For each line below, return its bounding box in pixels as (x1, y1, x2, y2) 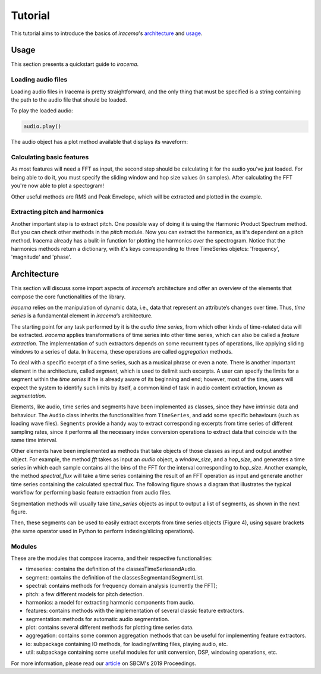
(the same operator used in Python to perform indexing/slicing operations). (11, 527, 195, 534)
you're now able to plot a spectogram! (11, 182, 104, 190)
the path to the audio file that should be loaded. (11, 96, 127, 103)
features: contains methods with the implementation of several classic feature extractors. (26, 607, 244, 615)
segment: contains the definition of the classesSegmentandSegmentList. (26, 574, 204, 581)
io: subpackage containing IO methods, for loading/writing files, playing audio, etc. (26, 640, 228, 647)
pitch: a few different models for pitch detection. (26, 590, 144, 597)
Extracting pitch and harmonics (11, 208, 104, 216)
